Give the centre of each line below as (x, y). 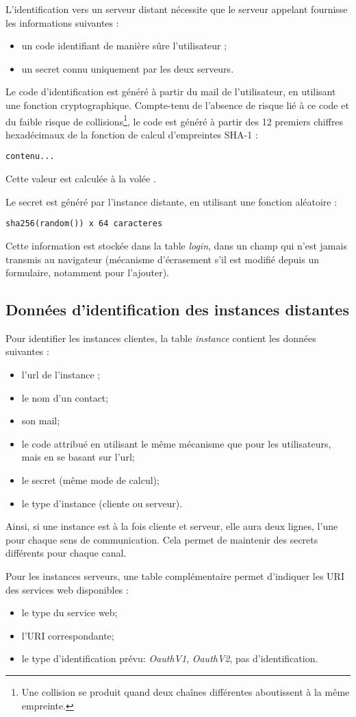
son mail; (41, 421)
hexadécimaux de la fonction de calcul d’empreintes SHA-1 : (132, 134)
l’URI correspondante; (68, 635)
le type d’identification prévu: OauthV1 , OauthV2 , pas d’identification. (170, 658)
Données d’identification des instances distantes (177, 309)
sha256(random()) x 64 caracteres (84, 224)
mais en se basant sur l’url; (78, 457)
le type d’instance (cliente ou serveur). (102, 503)
